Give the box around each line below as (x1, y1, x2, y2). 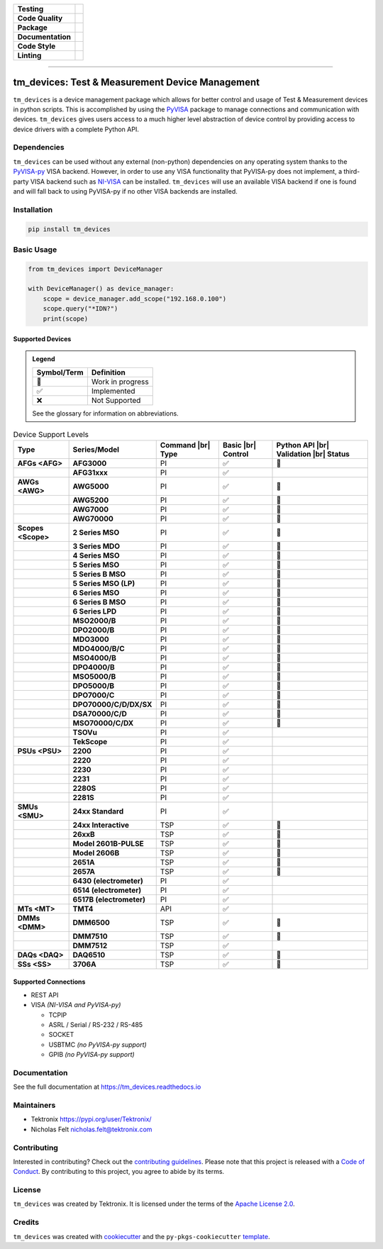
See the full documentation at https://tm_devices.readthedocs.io (13, 1082, 201, 1092)
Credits (13, 1217, 39, 1227)
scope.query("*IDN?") (43, 305, 118, 313)
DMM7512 (72, 940, 108, 950)
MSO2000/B (72, 616, 116, 626)
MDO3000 (72, 634, 109, 644)
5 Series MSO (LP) (72, 578, 135, 588)
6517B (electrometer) (72, 894, 145, 904)
